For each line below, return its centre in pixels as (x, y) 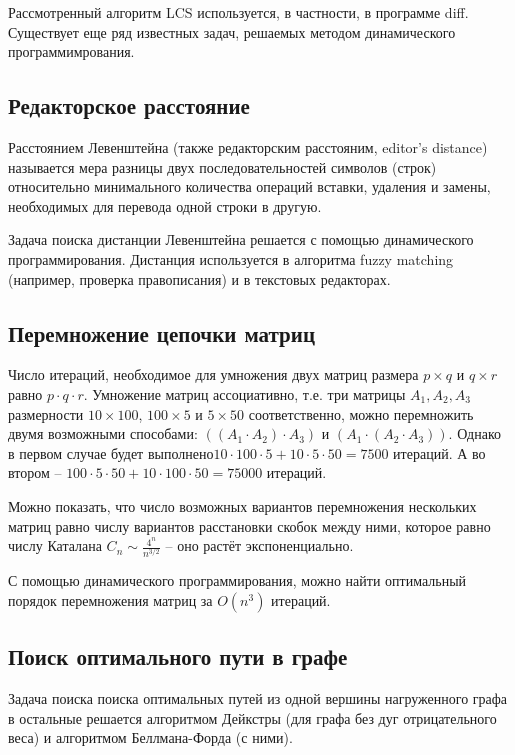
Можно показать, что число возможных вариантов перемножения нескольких (242, 505)
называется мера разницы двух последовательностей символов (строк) (222, 166)
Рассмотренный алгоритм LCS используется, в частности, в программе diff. (238, 12)
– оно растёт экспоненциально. (259, 545)
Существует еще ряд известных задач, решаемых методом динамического (232, 31)
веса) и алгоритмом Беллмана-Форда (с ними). (150, 737)
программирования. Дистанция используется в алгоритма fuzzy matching (231, 258)
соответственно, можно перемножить (361, 413)
